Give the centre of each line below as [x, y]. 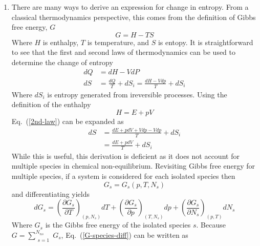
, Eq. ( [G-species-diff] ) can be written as [125, 234]
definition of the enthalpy [51, 104]
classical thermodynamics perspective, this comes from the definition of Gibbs [134, 17]
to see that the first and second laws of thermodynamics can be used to [124, 52]
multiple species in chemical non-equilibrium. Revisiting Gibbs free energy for [133, 166]
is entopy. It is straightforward [205, 42]
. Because [211, 225]
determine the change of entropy [62, 62]
